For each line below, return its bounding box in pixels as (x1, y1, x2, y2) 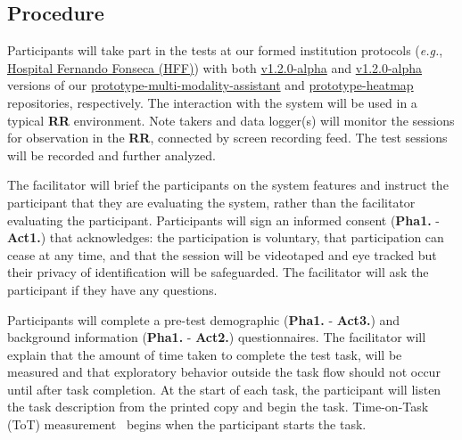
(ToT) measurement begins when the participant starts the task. (7, 415, 367, 434)
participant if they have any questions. (7, 280, 218, 298)
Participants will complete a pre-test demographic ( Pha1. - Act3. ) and (7, 310, 400, 329)
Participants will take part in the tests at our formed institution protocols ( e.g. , (7, 41, 443, 60)
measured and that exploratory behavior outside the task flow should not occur (7, 363, 441, 381)
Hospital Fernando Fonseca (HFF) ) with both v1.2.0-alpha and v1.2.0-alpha (7, 58, 423, 77)
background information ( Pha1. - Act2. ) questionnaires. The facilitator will (7, 328, 426, 346)
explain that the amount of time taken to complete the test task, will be (7, 345, 402, 363)
